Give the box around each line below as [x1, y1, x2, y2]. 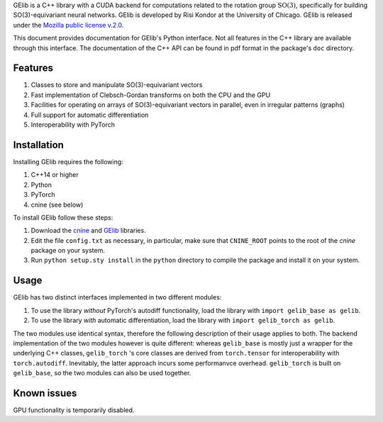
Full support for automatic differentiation [30, 110, 149, 119]
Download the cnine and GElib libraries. [30, 227, 146, 235]
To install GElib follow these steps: [13, 213, 113, 222]
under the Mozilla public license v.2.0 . [13, 21, 124, 29]
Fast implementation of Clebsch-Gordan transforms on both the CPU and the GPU [30, 91, 271, 99]
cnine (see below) [30, 200, 84, 209]
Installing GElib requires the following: [13, 157, 123, 166]
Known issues [13, 387, 77, 399]
